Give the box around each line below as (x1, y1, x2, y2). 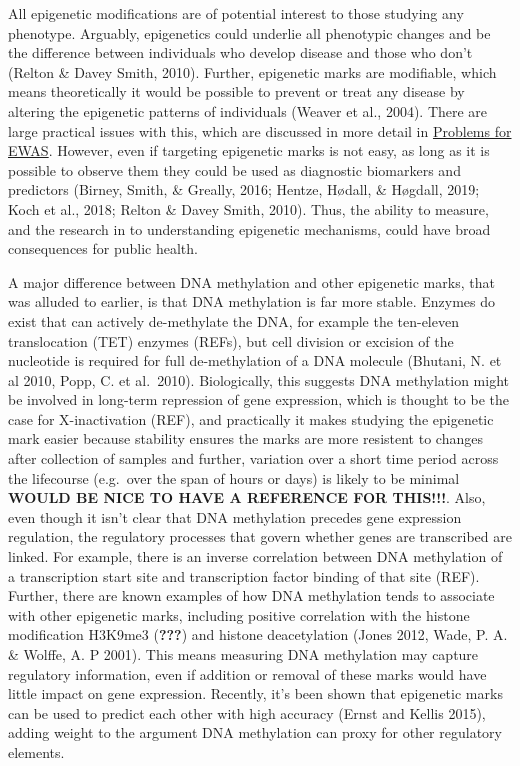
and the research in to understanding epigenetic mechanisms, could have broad (8, 218, 491, 239)
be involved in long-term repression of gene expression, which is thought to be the (8, 389, 510, 410)
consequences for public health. (8, 238, 198, 259)
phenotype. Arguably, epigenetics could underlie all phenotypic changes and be (8, 22, 491, 43)
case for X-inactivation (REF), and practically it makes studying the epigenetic (8, 408, 494, 429)
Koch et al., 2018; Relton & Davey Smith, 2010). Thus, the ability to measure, (8, 198, 489, 219)
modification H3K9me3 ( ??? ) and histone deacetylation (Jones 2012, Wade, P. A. (8, 624, 508, 645)
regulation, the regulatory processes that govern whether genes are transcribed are (8, 526, 512, 547)
